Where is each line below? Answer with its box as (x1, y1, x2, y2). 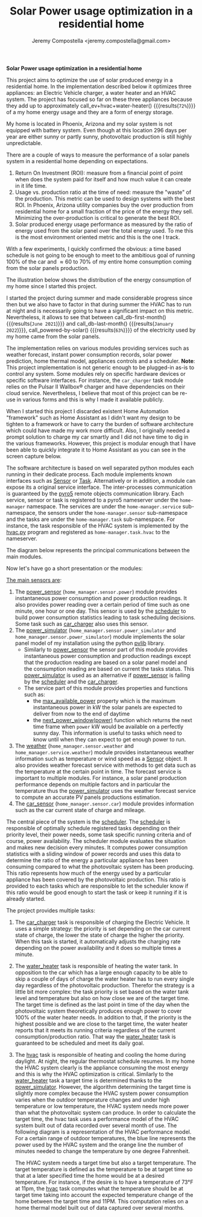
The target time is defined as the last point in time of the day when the (14, 1001, 190, 1008)
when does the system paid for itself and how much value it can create (14, 175, 192, 182)
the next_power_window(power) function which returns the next (33, 716, 192, 723)
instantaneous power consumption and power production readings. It (14, 594, 187, 602)
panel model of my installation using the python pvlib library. (14, 639, 165, 647)
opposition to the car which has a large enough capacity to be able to (14, 969, 188, 976)
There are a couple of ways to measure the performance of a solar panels (6, 151, 190, 158)
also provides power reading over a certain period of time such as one (14, 601, 190, 608)
